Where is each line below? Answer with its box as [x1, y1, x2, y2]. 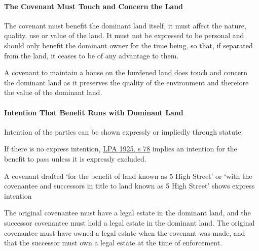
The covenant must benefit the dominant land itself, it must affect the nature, [4, 20, 246, 30]
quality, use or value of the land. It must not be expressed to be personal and [4, 30, 244, 41]
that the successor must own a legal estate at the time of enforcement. [4, 237, 223, 248]
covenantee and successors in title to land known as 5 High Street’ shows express [4, 180, 255, 191]
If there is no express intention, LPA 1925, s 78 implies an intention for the [4, 143, 237, 154]
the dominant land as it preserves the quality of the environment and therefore [4, 77, 249, 87]
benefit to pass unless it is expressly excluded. [4, 153, 146, 164]
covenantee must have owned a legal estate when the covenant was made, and [4, 227, 245, 238]
